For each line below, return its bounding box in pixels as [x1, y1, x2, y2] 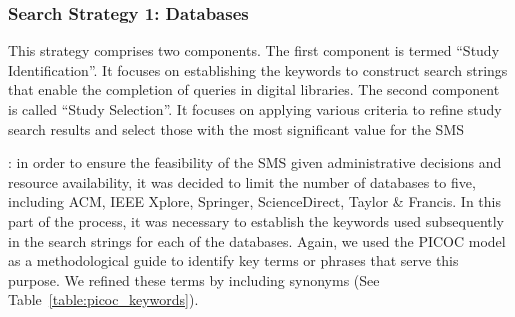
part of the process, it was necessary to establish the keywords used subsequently [8, 210, 505, 231]
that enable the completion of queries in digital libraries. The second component [8, 79, 500, 100]
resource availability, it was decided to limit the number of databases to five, [8, 171, 476, 192]
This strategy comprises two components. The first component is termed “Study [8, 40, 500, 61]
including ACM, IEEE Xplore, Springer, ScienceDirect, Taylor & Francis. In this [8, 191, 501, 212]
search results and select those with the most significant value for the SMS [8, 118, 465, 139]
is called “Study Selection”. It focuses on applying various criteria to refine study [8, 99, 502, 119]
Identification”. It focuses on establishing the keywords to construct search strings [8, 59, 508, 80]
